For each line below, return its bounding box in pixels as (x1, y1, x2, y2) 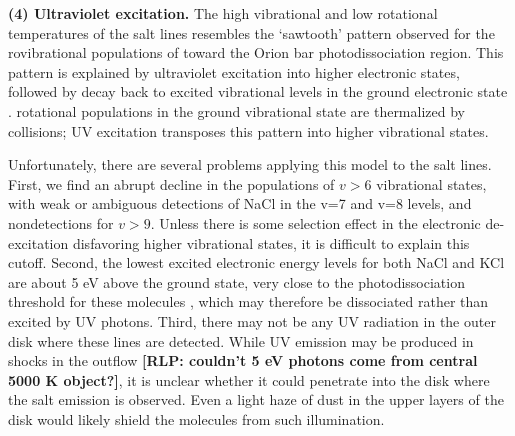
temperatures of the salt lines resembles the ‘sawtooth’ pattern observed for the (8, 22, 495, 43)
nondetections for (8, 212, 114, 233)
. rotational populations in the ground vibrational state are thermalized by (8, 100, 465, 121)
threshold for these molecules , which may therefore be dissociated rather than (8, 291, 489, 312)
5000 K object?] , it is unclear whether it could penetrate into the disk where (8, 369, 490, 390)
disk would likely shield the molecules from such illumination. (8, 408, 385, 429)
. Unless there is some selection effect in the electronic (150, 212, 481, 233)
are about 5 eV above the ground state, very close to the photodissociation (8, 271, 465, 292)
